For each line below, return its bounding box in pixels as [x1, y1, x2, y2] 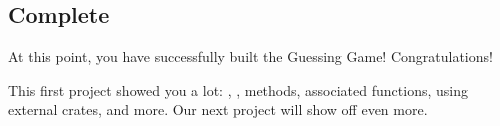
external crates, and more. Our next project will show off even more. [8, 99, 428, 120]
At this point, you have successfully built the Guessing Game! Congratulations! [8, 46, 493, 67]
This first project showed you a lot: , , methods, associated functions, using [8, 79, 468, 100]
